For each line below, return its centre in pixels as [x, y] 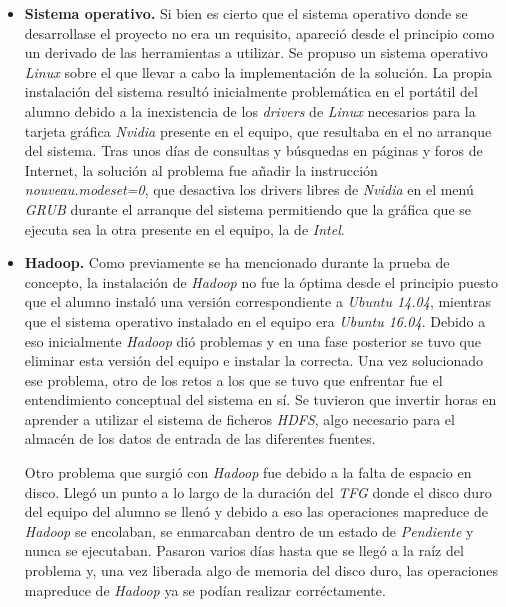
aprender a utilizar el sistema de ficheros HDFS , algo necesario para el [239, 418]
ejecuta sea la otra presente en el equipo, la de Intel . [184, 228]
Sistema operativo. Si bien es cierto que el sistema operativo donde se [246, 13]
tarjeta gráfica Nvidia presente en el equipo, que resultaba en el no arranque [258, 130]
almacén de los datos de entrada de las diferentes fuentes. [200, 438]
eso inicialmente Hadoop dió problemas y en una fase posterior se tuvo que [253, 340]
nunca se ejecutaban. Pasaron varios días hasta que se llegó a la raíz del [244, 550]
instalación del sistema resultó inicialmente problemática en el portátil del [251, 91]
